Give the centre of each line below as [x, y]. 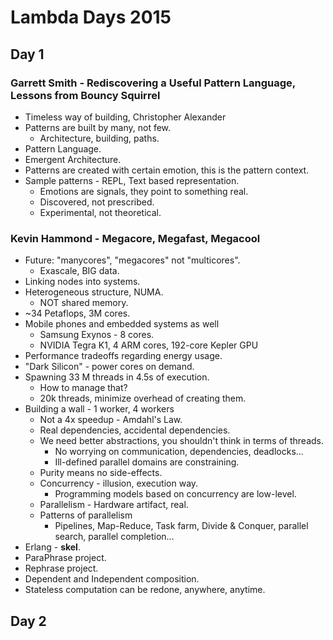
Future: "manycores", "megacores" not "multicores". [132, 260]
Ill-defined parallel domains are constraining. [147, 462]
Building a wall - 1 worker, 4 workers [99, 409]
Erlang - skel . [52, 547]
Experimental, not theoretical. [100, 212]
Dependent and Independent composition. [112, 579]
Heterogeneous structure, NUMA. [94, 292]
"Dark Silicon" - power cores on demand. [109, 367]
